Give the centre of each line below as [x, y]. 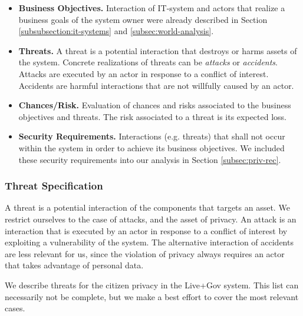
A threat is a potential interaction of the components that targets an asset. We [147, 207]
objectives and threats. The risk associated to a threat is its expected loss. [152, 116]
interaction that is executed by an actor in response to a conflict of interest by [146, 230]
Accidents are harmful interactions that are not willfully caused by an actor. [156, 85]
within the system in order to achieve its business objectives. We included [151, 147]
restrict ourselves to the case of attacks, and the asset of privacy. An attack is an [151, 219]
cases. [15, 308]
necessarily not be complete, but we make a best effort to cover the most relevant [152, 296]
